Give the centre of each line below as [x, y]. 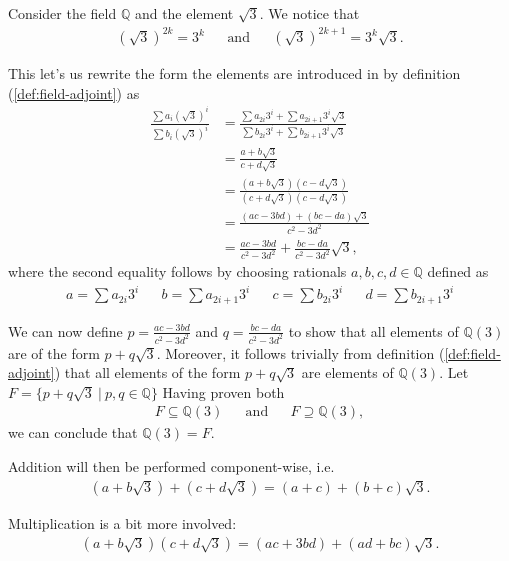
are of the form [54, 352]
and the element [184, 13]
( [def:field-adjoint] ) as [74, 92]
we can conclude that [73, 432]
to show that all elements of [373, 330]
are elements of [347, 372]
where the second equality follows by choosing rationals [177, 271]
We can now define [65, 330]
